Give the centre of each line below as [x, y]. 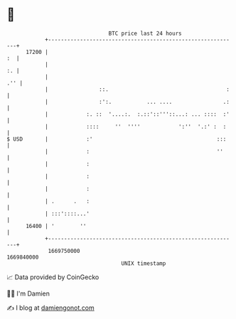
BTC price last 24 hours [145, 33]
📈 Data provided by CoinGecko [53, 277]
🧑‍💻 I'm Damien [28, 293]
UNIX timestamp [144, 263]
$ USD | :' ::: [117, 139]
